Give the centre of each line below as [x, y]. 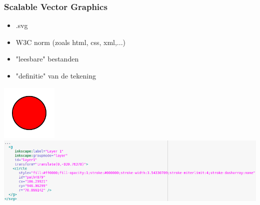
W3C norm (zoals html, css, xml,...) [70, 42]
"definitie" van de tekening [56, 75]
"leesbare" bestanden [47, 59]
